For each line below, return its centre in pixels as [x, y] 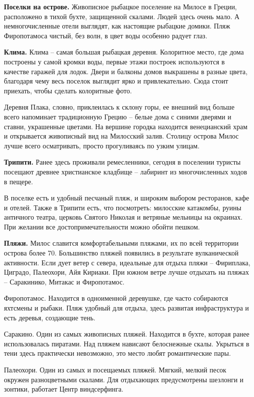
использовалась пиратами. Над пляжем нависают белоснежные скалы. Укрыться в [127, 343]
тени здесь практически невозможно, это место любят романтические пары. [117, 353]
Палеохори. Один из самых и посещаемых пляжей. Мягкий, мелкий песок [115, 369]
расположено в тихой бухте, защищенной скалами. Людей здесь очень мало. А [122, 16]
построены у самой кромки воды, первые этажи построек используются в [114, 61]
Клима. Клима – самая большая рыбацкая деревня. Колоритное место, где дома [124, 52]
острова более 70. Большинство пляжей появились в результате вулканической [121, 253]
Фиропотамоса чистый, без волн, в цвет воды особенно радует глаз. [106, 35]
